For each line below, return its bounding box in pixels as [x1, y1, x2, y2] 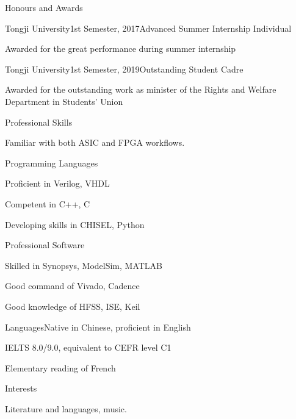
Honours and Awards [5, 1, 83, 13]
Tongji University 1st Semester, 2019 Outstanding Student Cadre [5, 62, 244, 75]
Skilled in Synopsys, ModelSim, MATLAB [5, 259, 163, 271]
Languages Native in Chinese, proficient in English [5, 320, 191, 333]
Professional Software [5, 238, 85, 251]
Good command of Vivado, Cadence [5, 279, 140, 292]
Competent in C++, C [5, 197, 90, 210]
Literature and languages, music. [5, 402, 127, 415]
